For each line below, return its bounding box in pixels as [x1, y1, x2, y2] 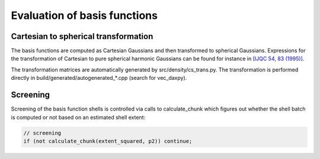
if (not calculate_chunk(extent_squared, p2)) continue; [23, 138, 193, 144]
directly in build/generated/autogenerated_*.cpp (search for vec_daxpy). [11, 74, 187, 82]
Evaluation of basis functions [11, 9, 158, 22]
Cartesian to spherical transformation [11, 31, 153, 41]
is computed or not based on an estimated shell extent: [11, 113, 145, 121]
